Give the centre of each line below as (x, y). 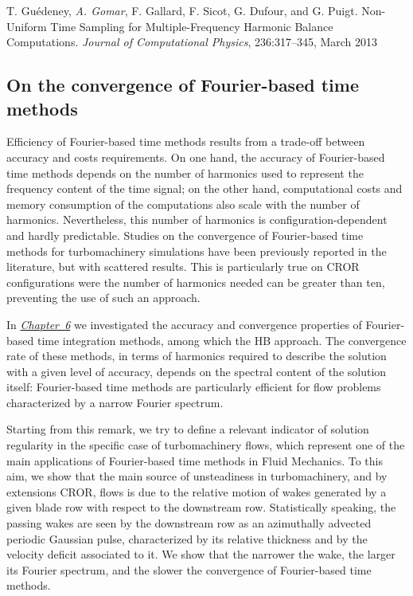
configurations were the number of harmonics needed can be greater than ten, (196, 282)
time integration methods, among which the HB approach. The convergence (222, 340)
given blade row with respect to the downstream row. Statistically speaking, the (201, 507)
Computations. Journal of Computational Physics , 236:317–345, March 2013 (192, 42)
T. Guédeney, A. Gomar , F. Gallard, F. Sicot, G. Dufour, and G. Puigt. (182, 10)
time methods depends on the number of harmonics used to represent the (185, 173)
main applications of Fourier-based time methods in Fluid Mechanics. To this (195, 460)
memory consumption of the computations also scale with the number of (183, 204)
